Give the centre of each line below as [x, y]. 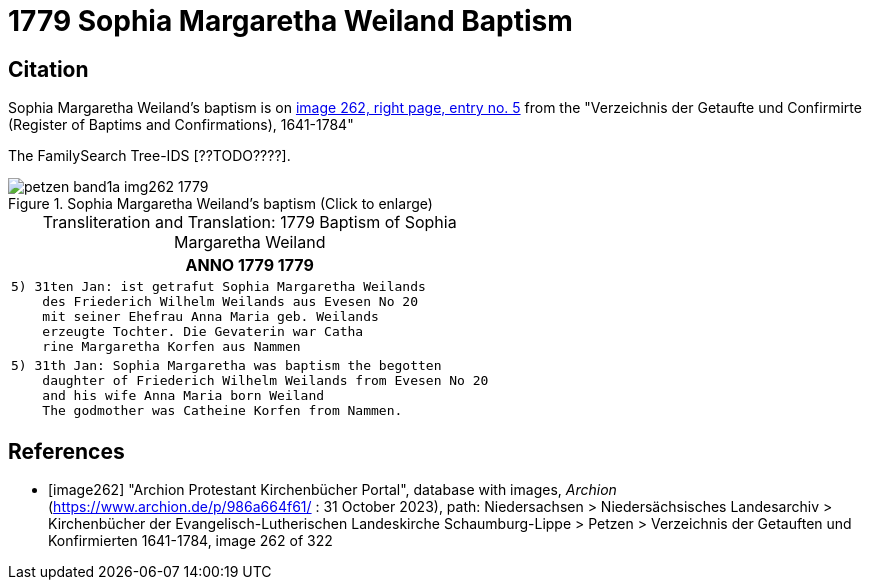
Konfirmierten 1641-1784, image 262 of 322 [190, 541]
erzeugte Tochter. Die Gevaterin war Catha [203, 332]
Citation [48, 69]
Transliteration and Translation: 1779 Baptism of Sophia [249, 222]
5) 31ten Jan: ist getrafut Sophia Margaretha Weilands [218, 287]
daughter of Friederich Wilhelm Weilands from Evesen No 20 [265, 381]
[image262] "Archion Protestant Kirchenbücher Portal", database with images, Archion [332, 490]
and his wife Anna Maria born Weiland [183, 396]
